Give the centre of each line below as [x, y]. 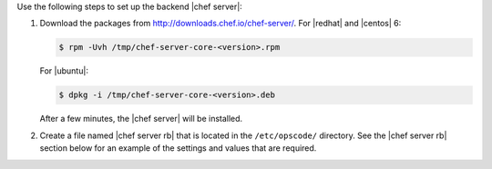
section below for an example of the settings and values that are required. [178, 148]
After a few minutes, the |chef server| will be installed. [141, 119]
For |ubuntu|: [64, 71]
